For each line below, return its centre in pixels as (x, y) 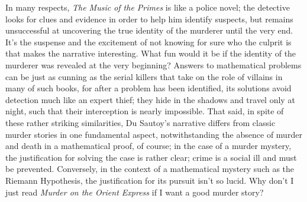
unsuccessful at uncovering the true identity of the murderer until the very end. (149, 30)
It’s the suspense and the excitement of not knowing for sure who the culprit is (148, 42)
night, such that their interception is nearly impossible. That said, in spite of (145, 111)
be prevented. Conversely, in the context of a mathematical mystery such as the (150, 169)
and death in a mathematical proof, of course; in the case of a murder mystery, (148, 146)
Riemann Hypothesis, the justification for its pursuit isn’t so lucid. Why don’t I (150, 180)
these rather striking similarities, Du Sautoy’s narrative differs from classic (140, 122)
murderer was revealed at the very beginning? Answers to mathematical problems (153, 64)
